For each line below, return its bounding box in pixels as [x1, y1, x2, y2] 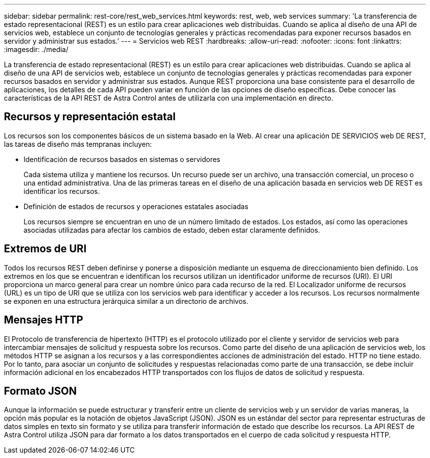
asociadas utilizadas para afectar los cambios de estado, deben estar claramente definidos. [24, 225, 320, 234]
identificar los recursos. [24, 187, 100, 195]
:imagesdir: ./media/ [4, 45, 69, 54]
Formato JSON [4, 384, 77, 397]
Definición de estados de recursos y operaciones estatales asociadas [24, 202, 248, 211]
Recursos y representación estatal [4, 110, 176, 123]
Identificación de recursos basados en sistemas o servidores [24, 155, 220, 163]
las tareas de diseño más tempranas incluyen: [4, 139, 152, 148]
